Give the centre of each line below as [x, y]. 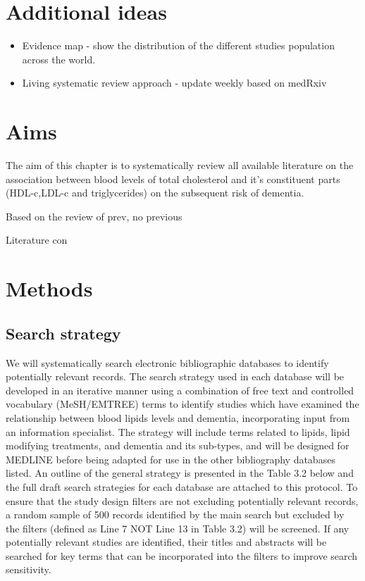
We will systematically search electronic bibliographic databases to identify [167, 362]
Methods [49, 288]
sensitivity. [29, 569]
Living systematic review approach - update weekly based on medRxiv [174, 83]
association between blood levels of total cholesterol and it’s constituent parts [173, 179]
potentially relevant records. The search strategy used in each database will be [175, 376]
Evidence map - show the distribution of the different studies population [178, 45]
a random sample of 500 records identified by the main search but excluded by [175, 514]
